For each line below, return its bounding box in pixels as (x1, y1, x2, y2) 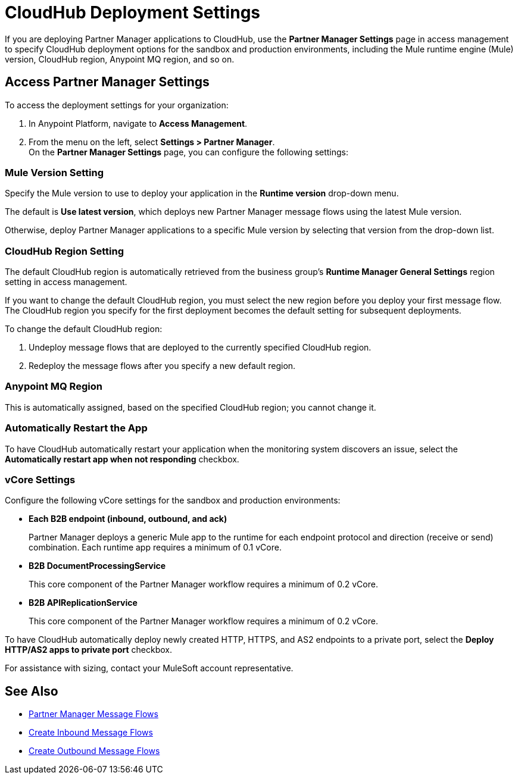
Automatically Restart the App (5, 422, 148, 434)
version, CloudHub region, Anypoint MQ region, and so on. (5, 54, 235, 64)
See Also (5, 683, 58, 699)
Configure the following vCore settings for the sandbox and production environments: (5, 495, 341, 506)
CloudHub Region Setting (5, 245, 124, 257)
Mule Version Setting (5, 166, 104, 179)
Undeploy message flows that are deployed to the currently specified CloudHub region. (29, 342, 372, 353)
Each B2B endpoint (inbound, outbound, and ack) (29, 514, 227, 524)
